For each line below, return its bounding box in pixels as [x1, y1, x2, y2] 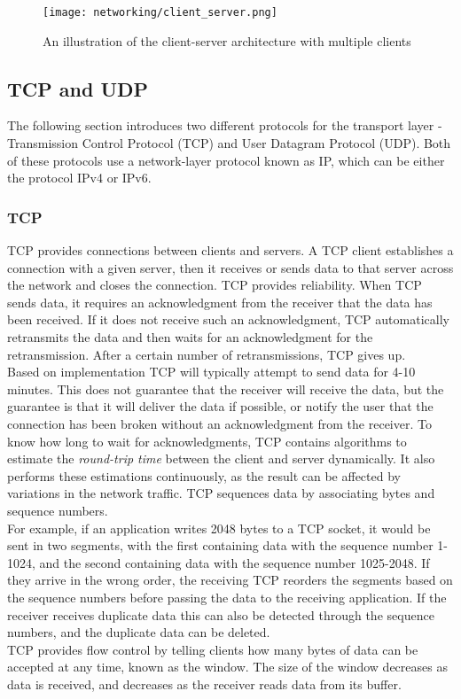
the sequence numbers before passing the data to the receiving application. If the [7, 587, 447, 606]
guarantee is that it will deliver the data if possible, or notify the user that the [7, 397, 434, 416]
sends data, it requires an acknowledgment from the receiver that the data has [7, 292, 433, 311]
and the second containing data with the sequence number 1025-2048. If [39, 553, 430, 571]
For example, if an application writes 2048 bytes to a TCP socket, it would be [7, 518, 431, 537]
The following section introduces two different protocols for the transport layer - [7, 116, 442, 135]
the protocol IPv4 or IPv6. [7, 168, 152, 187]
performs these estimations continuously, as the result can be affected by [7, 466, 401, 485]
